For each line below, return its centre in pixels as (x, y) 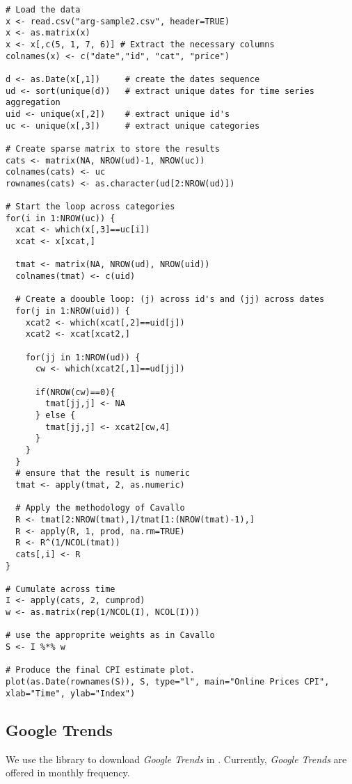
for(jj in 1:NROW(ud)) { (83, 357)
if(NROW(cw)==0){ (75, 392)
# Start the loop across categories (90, 207)
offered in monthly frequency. (68, 773)
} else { (55, 415)
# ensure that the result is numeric (103, 473)
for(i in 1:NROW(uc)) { (61, 218)
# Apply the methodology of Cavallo (100, 508)
